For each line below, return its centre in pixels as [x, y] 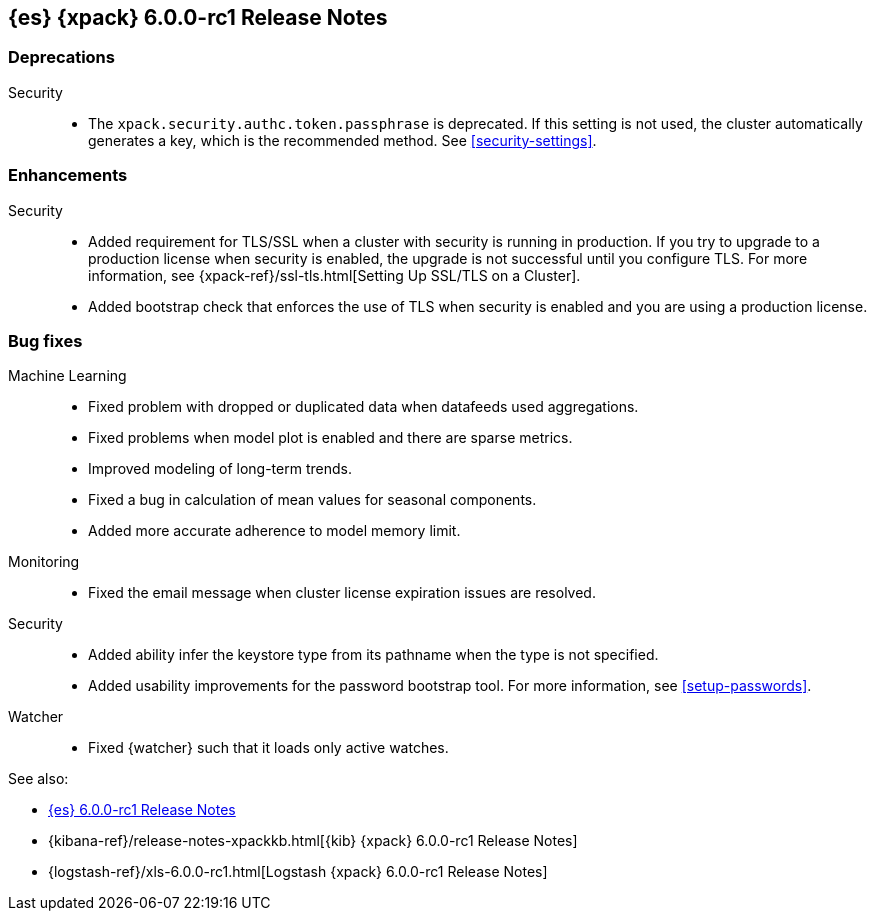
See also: [38, 779]
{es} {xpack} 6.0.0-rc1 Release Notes [198, 17]
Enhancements [68, 175]
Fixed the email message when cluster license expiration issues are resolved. [342, 593]
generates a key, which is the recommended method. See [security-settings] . [342, 140]
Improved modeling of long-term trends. [220, 469]
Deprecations [61, 57]
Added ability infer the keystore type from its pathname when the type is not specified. [373, 655]
